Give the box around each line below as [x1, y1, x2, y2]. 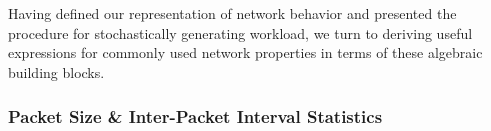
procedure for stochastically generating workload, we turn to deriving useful [8, 22, 473, 43]
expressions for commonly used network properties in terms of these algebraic [8, 42, 483, 63]
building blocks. [8, 61, 105, 82]
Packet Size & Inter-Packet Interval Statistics [8, 104, 383, 129]
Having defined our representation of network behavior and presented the [8, 3, 457, 23]
